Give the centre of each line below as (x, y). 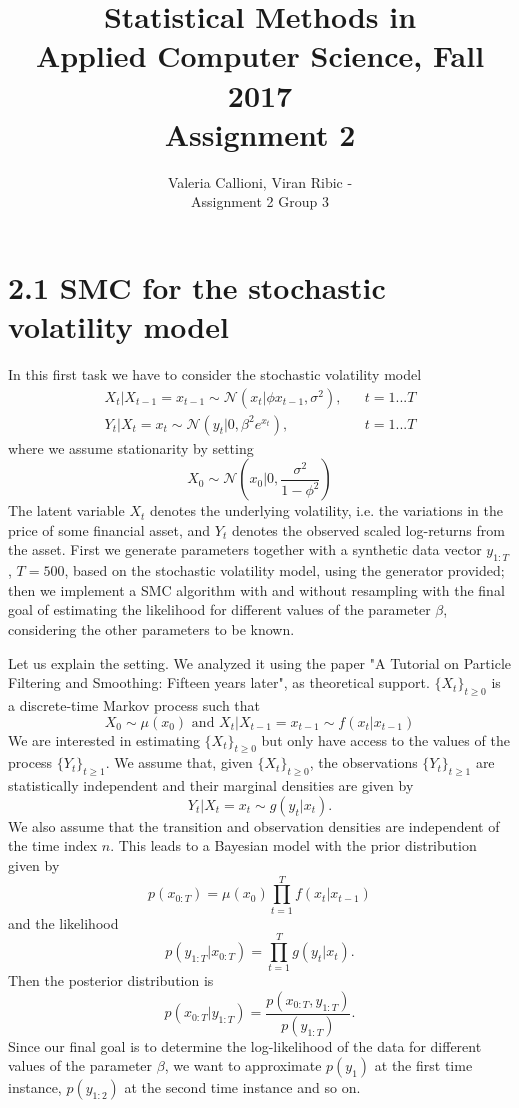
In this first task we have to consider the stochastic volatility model (215, 374)
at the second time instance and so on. (242, 1087)
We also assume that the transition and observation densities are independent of (254, 825)
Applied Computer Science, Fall (260, 55)
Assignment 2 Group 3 (260, 201)
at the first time (423, 1065)
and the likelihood (63, 922)
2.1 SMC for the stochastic (197, 286)
